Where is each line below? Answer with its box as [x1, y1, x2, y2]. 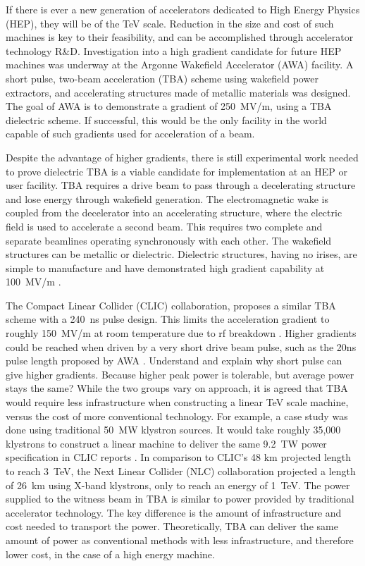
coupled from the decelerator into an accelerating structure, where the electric [6, 205, 342, 220]
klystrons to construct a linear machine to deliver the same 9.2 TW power [6, 436, 327, 450]
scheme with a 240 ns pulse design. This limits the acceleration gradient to [6, 312, 330, 326]
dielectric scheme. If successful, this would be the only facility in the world [6, 112, 327, 127]
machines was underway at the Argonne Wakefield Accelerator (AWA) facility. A [6, 57, 354, 72]
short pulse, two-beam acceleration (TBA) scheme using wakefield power [6, 70, 318, 85]
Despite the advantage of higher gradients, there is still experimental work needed [6, 149, 359, 164]
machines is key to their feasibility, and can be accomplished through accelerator [6, 30, 354, 44]
